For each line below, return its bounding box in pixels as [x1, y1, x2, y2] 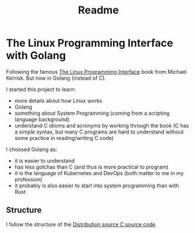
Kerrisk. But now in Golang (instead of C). [6, 74, 107, 81]
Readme [78, 4, 119, 17]
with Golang [6, 49, 66, 62]
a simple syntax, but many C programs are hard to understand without [14, 128, 184, 135]
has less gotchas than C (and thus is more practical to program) [14, 163, 169, 170]
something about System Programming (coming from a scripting [14, 109, 170, 117]
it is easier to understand [14, 157, 75, 164]
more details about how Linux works [14, 97, 102, 104]
